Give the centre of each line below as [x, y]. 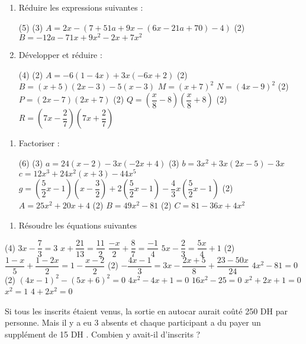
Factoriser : [39, 143]
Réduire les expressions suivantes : [81, 7]
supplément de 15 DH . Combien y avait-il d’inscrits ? [103, 334]
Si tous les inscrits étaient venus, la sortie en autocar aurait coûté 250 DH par [146, 311]
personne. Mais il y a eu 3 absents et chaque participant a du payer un [133, 322]
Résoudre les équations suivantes [78, 225]
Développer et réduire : [60, 55]
